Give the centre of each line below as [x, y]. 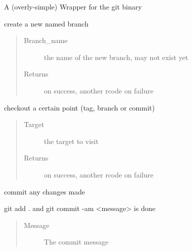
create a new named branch [46, 23]
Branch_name [46, 40]
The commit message [76, 242]
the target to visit [71, 141]
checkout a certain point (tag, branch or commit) [79, 107]
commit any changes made [45, 191]
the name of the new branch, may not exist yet [116, 57]
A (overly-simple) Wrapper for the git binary [73, 6]
